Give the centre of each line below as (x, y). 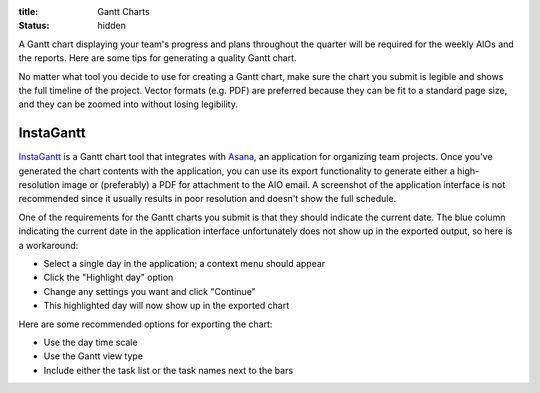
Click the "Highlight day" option (108, 277)
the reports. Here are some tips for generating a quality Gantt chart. (157, 58)
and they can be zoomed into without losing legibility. (128, 104)
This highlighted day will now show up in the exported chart (166, 306)
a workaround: (48, 245)
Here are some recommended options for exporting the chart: (145, 324)
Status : (34, 26)
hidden (112, 26)
